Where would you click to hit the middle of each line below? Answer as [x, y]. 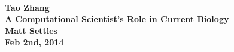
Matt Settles [31, 30]
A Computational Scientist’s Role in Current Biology [117, 19]
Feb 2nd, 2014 [34, 42]
